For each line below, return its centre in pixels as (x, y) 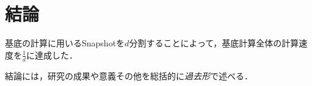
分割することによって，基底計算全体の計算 (214, 43)
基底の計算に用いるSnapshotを (65, 43)
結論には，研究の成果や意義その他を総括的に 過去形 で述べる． (129, 75)
